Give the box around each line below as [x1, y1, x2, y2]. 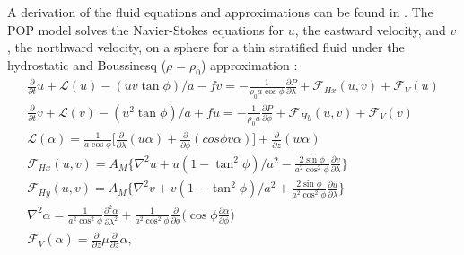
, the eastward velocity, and [294, 20, 446, 39]
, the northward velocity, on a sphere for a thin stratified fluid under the [7, 38, 405, 57]
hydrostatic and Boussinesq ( [7, 55, 167, 74]
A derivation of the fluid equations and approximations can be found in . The [7, 3, 433, 21]
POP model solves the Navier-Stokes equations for [7, 20, 284, 39]
